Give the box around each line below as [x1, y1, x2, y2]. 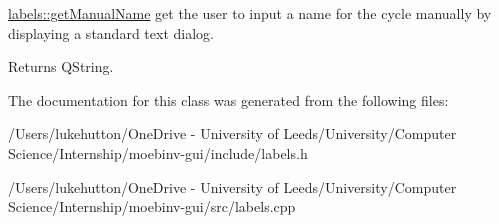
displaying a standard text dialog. [8, 22, 214, 43]
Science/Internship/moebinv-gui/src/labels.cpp [8, 196, 296, 217]
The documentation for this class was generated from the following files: [8, 89, 449, 110]
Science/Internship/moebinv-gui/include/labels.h [8, 142, 308, 163]
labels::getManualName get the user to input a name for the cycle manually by [8, 3, 492, 23]
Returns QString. [8, 56, 114, 77]
